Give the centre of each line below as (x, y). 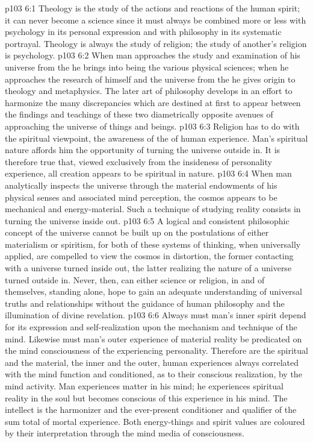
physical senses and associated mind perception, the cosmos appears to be (141, 197)
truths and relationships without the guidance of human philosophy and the (145, 303)
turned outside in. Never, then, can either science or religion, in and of (135, 279)
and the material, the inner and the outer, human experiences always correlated (152, 362)
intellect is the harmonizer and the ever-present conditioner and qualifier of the (151, 410)
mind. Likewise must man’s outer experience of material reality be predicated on (153, 338)
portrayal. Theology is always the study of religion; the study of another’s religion (156, 43)
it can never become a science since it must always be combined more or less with (156, 20)
